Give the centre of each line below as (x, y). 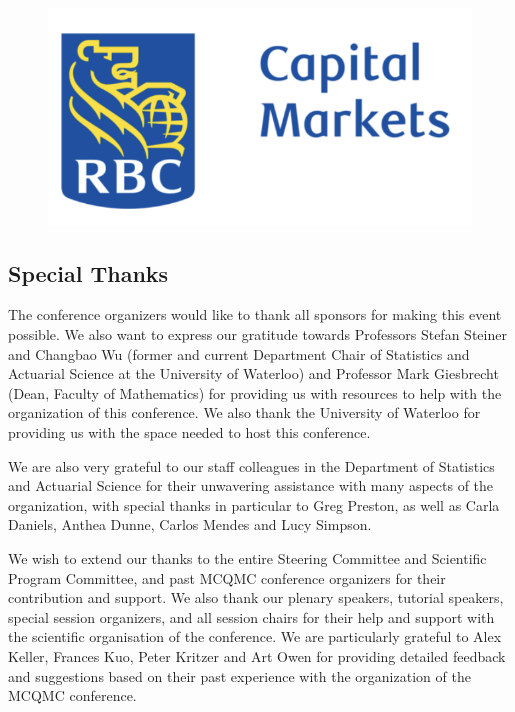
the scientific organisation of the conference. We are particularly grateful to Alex (255, 636)
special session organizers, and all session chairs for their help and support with (251, 616)
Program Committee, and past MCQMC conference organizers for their (227, 577)
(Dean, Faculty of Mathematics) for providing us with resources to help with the (255, 392)
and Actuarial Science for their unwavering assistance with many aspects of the (251, 485)
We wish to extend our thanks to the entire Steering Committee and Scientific (247, 557)
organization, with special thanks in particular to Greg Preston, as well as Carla (254, 504)
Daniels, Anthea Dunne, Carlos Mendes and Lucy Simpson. (190, 524)
